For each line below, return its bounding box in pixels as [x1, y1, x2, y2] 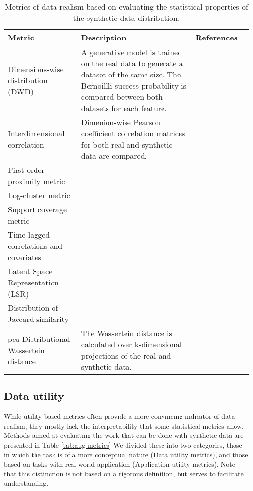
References [195, 32, 237, 43]
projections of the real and [81, 350, 171, 361]
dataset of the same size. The [81, 69, 181, 80]
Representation [8, 277, 59, 288]
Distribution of [8, 302, 58, 313]
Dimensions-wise [8, 63, 64, 75]
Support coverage [8, 204, 67, 215]
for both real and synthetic [81, 139, 173, 150]
